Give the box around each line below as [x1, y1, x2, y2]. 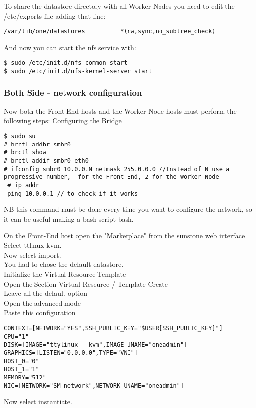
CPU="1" [4, 333, 29, 340]
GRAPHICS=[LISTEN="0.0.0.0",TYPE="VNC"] [4, 349, 138, 356]
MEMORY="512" [4, 374, 46, 381]
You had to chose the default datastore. [4, 259, 124, 269]
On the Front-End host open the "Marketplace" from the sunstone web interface [4, 230, 245, 240]
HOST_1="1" [4, 366, 39, 373]
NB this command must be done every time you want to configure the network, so [4, 204, 252, 214]
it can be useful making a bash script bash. [4, 214, 134, 224]
